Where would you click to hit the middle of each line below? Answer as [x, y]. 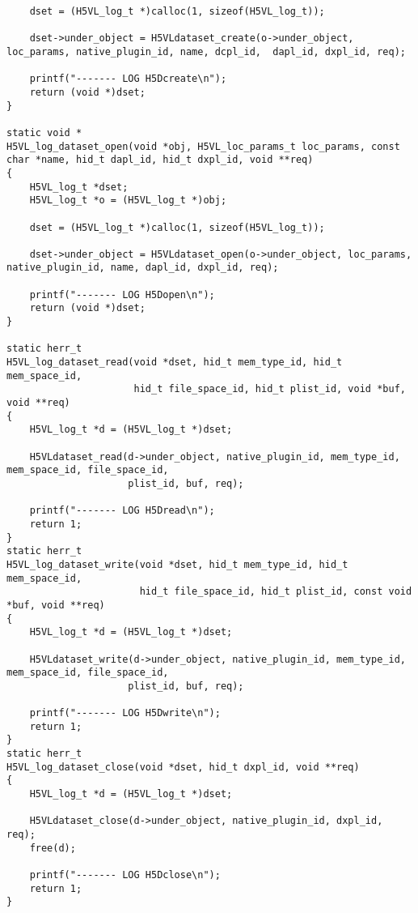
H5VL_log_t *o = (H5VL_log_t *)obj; [128, 201]
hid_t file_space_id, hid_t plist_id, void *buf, [270, 389]
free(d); [53, 848]
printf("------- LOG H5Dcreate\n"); [128, 79]
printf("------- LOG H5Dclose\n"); [125, 875]
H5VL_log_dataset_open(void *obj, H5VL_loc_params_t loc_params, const [203, 146]
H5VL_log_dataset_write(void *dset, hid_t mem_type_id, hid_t [177, 564]
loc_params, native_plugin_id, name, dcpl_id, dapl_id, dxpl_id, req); [206, 51]
